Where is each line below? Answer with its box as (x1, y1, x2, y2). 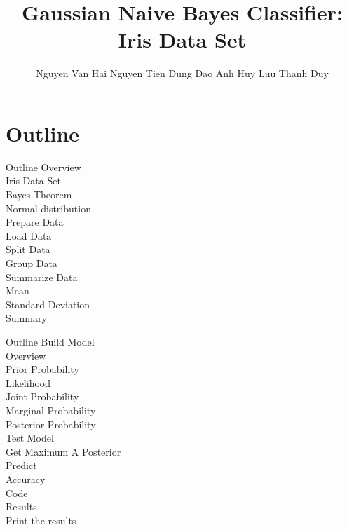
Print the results (6, 512, 76, 527)
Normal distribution (6, 201, 91, 215)
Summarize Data (6, 269, 78, 284)
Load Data (6, 228, 52, 243)
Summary (6, 311, 47, 325)
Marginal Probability (6, 402, 96, 417)
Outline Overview (6, 159, 81, 174)
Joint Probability (6, 389, 79, 404)
